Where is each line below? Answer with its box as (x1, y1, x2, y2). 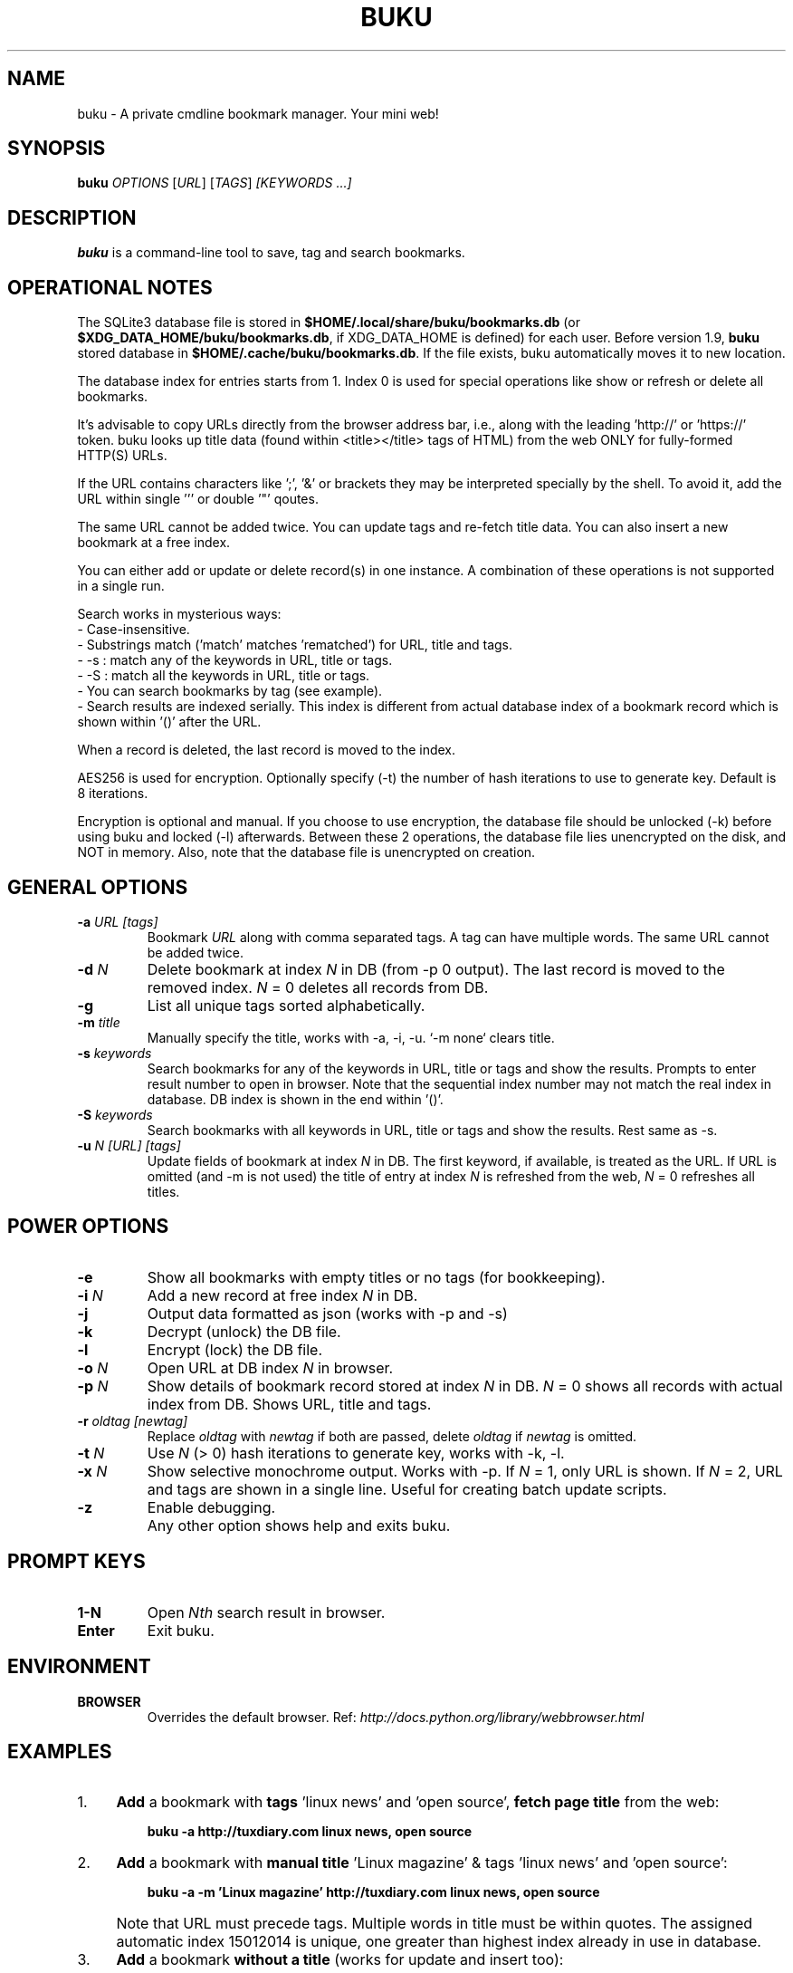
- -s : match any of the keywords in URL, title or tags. (77, 652, 393, 669)
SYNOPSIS (7, 137, 106, 160)
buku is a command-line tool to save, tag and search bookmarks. (77, 245, 465, 261)
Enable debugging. (147, 1497, 276, 1516)
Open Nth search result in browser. (147, 1602, 386, 1622)
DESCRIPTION (7, 206, 137, 229)
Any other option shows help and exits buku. (147, 1516, 451, 1535)
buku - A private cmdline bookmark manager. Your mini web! (77, 105, 439, 121)
